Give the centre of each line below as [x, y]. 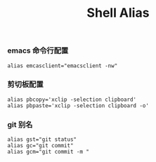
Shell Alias [118, 13]
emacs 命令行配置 [38, 50]
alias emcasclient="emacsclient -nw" [63, 66]
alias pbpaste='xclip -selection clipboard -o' [78, 106]
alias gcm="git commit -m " [48, 152]
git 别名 [20, 124]
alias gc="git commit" [40, 146]
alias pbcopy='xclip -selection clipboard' [72, 100]
